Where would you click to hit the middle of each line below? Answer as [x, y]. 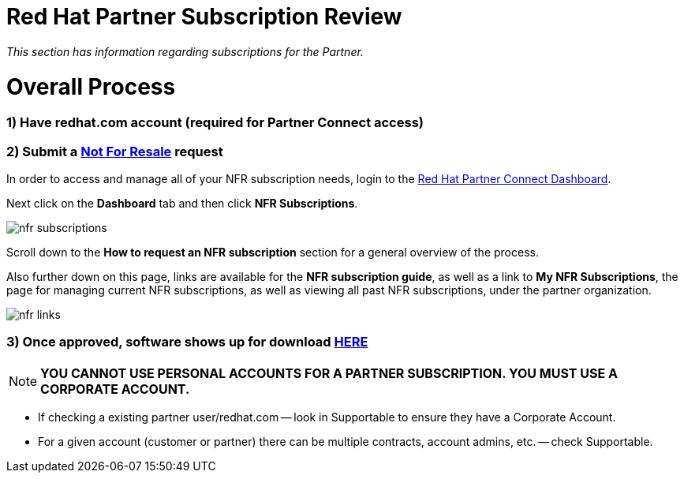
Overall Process [91, 86]
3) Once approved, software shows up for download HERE [187, 342]
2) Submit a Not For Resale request [115, 151]
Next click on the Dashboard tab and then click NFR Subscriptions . [182, 203]
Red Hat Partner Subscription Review [204, 17]
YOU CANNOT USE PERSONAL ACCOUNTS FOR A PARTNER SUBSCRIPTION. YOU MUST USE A [329, 373]
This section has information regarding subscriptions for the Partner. [185, 51]
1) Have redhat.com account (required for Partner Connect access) [215, 123]
